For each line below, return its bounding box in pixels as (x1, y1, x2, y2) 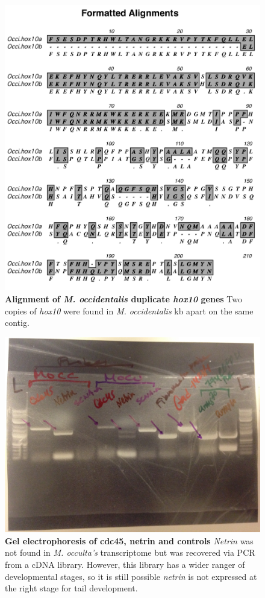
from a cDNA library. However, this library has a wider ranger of (5, 558, 245, 570)
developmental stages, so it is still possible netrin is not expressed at (5, 570, 257, 582)
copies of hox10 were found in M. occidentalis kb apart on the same (5, 304, 254, 317)
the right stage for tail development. (5, 582, 138, 594)
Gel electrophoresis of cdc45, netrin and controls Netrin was (5, 534, 254, 547)
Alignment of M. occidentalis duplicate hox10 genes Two (5, 293, 242, 305)
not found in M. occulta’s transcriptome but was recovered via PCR (5, 546, 255, 559)
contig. (5, 316, 30, 329)
